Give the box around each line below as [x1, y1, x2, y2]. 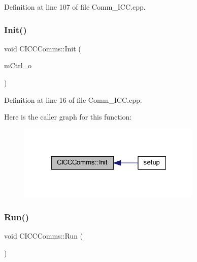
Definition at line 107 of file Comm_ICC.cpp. [4, 2, 146, 12]
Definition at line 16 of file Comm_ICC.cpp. [4, 94, 142, 105]
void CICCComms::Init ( [4, 43, 81, 53]
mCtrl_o [4, 60, 32, 71]
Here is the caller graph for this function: [4, 111, 132, 122]
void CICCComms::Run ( [4, 230, 83, 241]
